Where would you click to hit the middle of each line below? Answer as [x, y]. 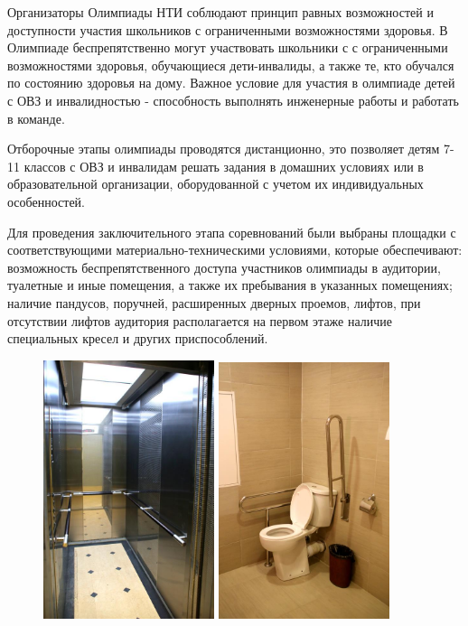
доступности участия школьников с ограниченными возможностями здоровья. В [228, 29]
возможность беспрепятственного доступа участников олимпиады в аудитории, [224, 267]
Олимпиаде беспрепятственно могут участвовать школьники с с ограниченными [228, 47]
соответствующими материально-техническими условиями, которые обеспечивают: [235, 250]
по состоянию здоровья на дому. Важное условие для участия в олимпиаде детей [231, 83]
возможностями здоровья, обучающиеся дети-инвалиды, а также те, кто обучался [231, 65]
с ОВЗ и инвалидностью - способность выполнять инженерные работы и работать [233, 100]
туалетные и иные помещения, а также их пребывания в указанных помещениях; [230, 285]
